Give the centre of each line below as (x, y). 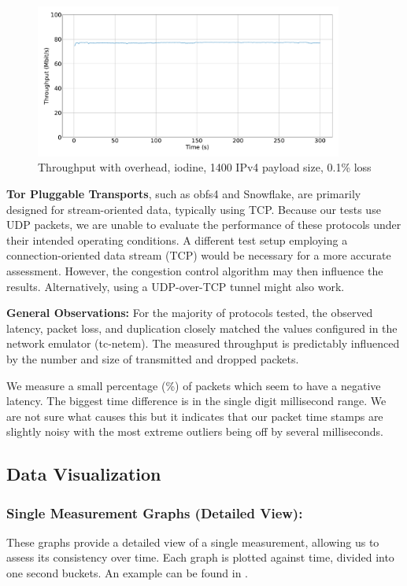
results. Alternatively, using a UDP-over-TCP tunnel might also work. (176, 286)
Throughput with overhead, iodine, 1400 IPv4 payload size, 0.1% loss (205, 167)
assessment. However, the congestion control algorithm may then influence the (195, 270)
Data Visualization (84, 474)
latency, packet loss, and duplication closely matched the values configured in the (202, 328)
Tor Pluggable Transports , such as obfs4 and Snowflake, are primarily (184, 193)
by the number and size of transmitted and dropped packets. (153, 358)
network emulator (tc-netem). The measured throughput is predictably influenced (203, 343)
